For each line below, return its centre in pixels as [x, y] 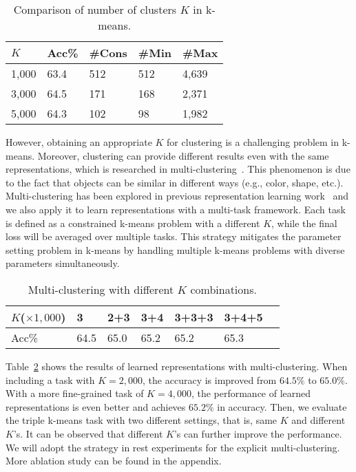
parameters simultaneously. [63, 263]
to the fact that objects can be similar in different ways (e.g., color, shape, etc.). [175, 182]
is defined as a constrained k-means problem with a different [133, 223]
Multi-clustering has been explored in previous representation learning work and [177, 196]
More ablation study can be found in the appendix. [114, 461]
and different [318, 420]
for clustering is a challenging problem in [253, 142]
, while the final [304, 223]
